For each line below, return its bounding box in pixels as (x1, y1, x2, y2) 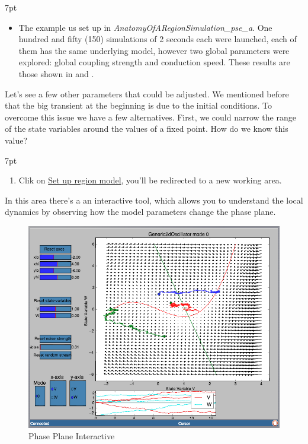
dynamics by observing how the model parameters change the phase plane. (5, 205, 276, 218)
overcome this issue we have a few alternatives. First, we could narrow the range (5, 110, 296, 123)
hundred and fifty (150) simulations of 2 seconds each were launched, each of (18, 33, 297, 45)
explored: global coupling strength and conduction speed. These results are (18, 56, 290, 68)
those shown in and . (18, 67, 94, 80)
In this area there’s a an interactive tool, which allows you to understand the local (5, 194, 303, 206)
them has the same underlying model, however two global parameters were (18, 44, 290, 56)
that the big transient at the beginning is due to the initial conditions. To (5, 99, 272, 112)
